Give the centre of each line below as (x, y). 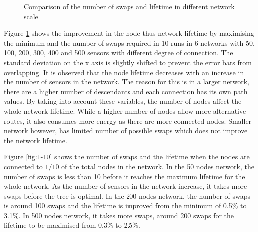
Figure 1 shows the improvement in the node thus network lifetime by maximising (129, 33)
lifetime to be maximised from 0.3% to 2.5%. (72, 225)
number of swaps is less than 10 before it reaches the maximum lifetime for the (125, 176)
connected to (23, 166)
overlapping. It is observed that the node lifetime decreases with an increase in (124, 72)
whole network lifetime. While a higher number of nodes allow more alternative (125, 111)
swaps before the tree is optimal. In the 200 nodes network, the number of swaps (127, 195)
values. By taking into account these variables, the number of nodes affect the (123, 101)
